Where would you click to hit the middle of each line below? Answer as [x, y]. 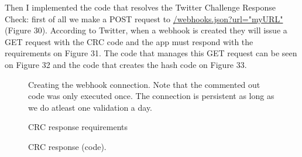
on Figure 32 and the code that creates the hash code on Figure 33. [126, 64]
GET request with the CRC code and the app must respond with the [129, 41]
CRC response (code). [67, 146]
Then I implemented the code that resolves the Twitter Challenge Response [140, 7]
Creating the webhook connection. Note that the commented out [144, 84]
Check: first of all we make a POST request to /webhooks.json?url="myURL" [144, 18]
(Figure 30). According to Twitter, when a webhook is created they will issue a [146, 30]
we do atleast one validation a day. [90, 107]
